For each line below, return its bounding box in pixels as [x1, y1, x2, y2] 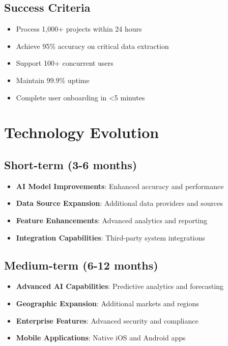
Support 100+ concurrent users [16, 58, 113, 68]
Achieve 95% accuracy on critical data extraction [16, 40, 169, 51]
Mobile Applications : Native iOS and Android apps [16, 332, 186, 343]
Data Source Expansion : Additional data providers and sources [16, 198, 223, 208]
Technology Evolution [4, 122, 159, 143]
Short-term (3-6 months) [4, 156, 137, 172]
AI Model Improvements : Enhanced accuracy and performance [16, 180, 224, 191]
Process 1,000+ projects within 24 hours [16, 23, 142, 34]
